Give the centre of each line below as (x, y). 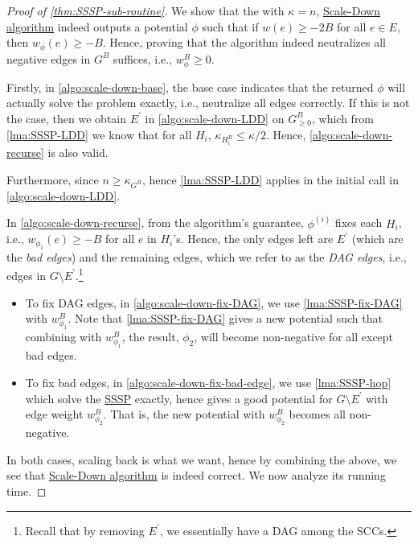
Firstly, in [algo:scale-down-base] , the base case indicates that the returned (190, 87)
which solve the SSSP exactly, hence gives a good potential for (179, 398)
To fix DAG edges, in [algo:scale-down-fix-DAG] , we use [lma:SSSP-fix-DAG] (214, 302)
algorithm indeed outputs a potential (97, 26)
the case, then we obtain (67, 118)
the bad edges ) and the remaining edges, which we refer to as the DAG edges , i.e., (207, 256)
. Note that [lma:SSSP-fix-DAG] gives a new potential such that (225, 318)
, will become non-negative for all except (294, 337)
